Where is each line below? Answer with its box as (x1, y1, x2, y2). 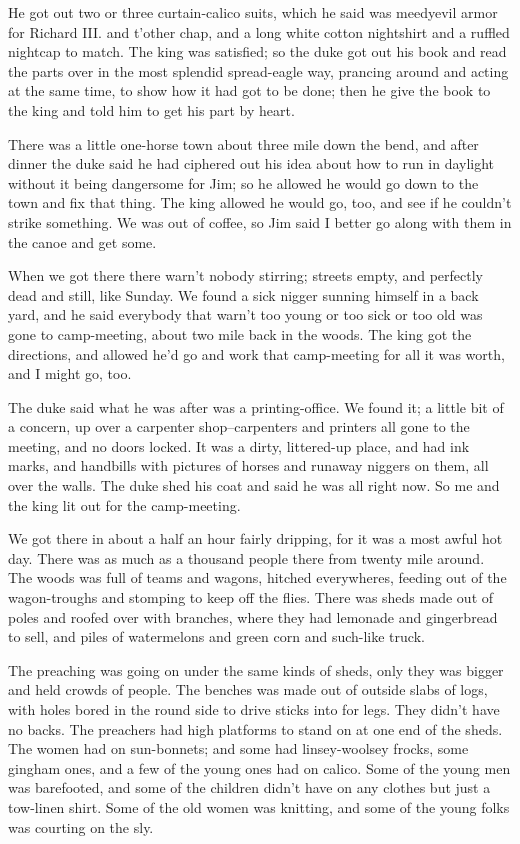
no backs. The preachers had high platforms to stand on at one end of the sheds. (8, 718, 503, 739)
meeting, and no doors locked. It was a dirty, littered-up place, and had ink (8, 435, 470, 456)
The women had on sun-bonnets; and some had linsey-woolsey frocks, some (8, 738, 469, 759)
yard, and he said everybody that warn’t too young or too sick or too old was (8, 304, 483, 325)
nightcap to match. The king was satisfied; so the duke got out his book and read (8, 41, 507, 62)
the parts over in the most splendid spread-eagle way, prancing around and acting (8, 60, 509, 81)
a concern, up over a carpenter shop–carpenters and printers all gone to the (8, 416, 470, 437)
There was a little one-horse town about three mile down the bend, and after (8, 133, 479, 154)
